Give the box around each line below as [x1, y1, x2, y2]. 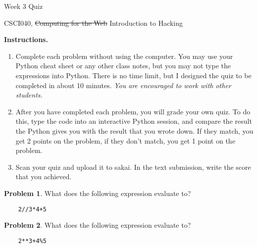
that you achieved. [15, 171, 72, 182]
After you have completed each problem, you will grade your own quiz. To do [15, 106, 251, 116]
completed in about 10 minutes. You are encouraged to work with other [15, 80, 231, 90]
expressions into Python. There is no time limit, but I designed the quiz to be [15, 70, 252, 80]
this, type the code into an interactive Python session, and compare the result [15, 116, 252, 126]
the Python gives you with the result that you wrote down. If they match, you [15, 125, 254, 136]
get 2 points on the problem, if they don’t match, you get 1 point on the [15, 135, 235, 146]
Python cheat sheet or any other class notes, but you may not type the [15, 60, 231, 71]
